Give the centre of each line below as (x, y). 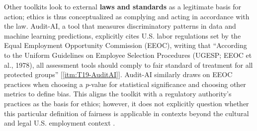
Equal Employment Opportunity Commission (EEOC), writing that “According (126, 45)
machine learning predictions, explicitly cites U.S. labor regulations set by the (123, 35)
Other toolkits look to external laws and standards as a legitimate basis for (123, 6)
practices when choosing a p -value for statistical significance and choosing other (125, 84)
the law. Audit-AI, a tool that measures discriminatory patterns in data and (120, 26)
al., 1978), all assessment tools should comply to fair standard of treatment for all (128, 65)
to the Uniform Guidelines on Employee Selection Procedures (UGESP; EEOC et (128, 55)
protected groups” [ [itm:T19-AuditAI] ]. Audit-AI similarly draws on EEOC (118, 74)
